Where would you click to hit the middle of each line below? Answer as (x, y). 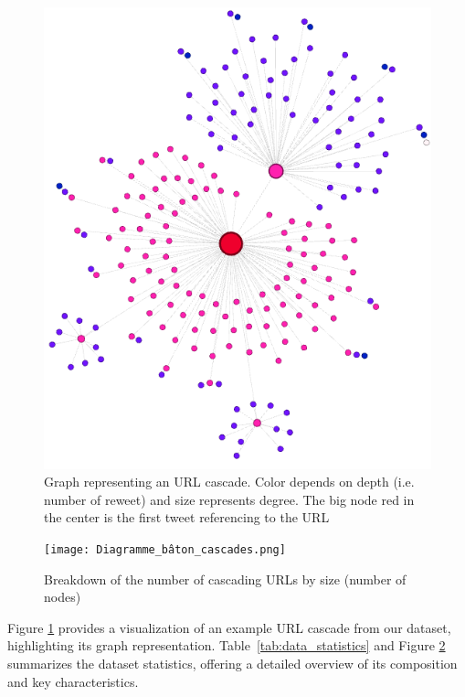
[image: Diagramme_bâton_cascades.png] (165, 550)
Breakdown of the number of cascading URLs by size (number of (225, 579)
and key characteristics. (73, 681)
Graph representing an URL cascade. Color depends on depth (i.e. (229, 482)
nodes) (63, 597)
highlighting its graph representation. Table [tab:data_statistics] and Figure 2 (227, 645)
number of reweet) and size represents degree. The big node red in (229, 499)
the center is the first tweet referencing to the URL (187, 517)
